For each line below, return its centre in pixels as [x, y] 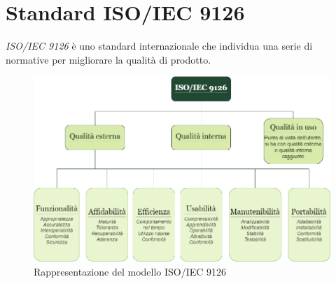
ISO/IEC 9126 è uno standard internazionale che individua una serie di [159, 46]
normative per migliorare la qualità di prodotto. [108, 59]
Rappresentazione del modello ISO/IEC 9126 [130, 271]
